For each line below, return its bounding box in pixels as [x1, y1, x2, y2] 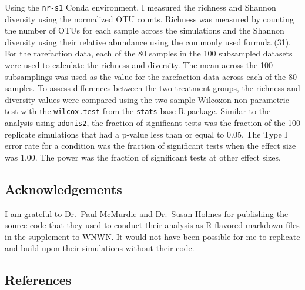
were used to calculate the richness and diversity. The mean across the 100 [5, 59, 273, 71]
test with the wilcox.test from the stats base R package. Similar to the [5, 105, 271, 117]
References [5, 271, 72, 289]
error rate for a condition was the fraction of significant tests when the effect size [5, 139, 296, 152]
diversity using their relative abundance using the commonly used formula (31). [5, 35, 291, 48]
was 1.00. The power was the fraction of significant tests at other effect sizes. [5, 151, 281, 163]
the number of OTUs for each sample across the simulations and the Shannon [5, 24, 284, 36]
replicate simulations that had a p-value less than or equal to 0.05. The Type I [5, 128, 288, 140]
